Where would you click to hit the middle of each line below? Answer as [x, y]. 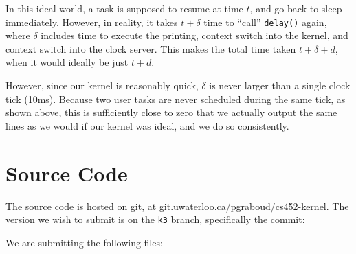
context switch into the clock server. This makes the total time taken [151, 48]
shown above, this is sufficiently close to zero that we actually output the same [171, 112]
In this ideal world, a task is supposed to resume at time [124, 8]
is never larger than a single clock [280, 85]
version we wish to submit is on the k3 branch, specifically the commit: [155, 219]
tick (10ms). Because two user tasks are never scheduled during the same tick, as [176, 99]
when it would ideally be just [67, 62]
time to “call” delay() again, [265, 22]
